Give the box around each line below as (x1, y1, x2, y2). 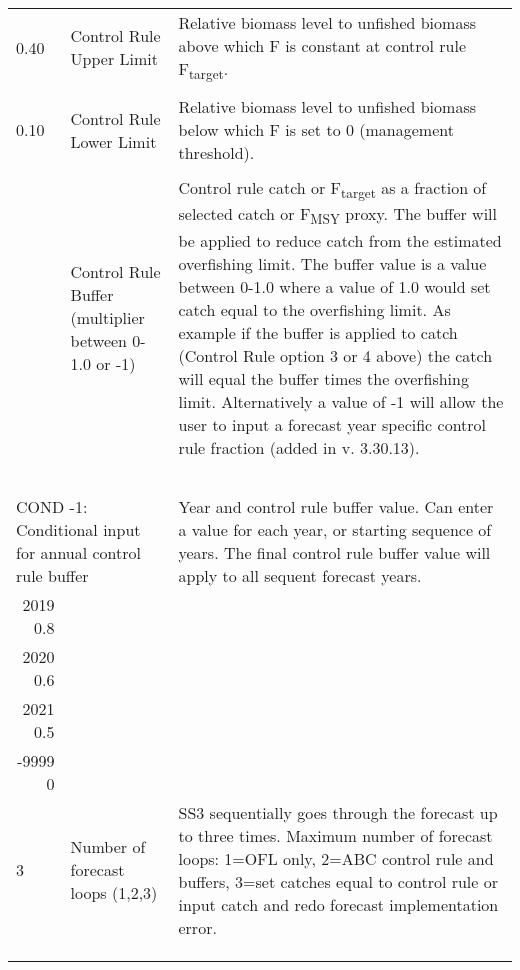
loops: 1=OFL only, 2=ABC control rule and (178, 846, 494, 870)
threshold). (178, 141, 255, 165)
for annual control (16, 540, 142, 564)
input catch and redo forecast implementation (178, 892, 499, 916)
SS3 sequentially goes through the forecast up (178, 800, 498, 824)
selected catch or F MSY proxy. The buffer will (178, 202, 497, 229)
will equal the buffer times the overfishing (178, 366, 469, 390)
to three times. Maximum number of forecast (178, 823, 493, 847)
